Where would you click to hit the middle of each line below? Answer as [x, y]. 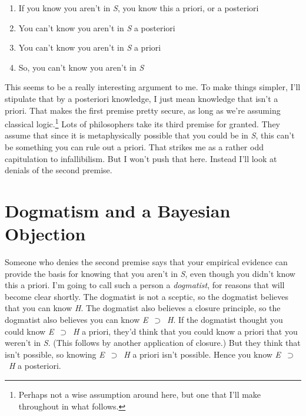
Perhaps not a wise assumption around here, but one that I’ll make [140, 394]
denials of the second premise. [59, 170]
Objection [45, 234]
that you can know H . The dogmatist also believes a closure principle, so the [143, 308]
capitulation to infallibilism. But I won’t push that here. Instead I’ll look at [141, 158]
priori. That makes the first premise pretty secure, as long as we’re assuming [143, 110]
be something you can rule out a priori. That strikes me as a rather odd [134, 147]
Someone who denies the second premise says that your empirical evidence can [146, 262]
